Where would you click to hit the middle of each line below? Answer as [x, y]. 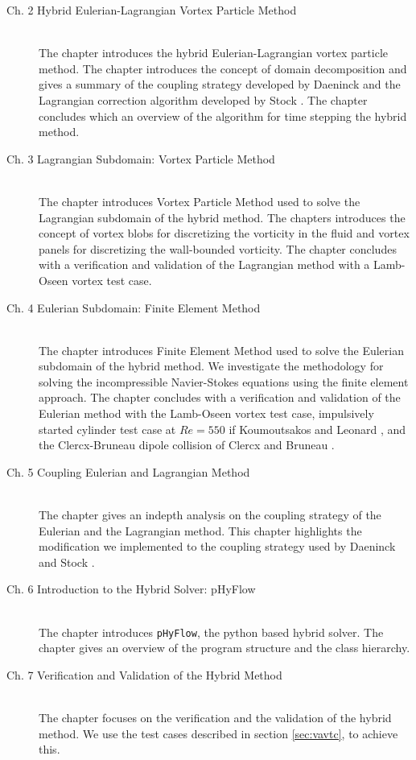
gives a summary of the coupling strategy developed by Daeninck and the [220, 84]
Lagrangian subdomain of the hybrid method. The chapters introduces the [222, 217]
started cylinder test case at [107, 429]
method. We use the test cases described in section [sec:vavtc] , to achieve [218, 733]
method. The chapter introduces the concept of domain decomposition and [223, 68]
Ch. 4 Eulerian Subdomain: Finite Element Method [134, 307]
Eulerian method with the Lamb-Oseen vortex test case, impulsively [206, 413]
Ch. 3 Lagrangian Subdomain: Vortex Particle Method [141, 158]
